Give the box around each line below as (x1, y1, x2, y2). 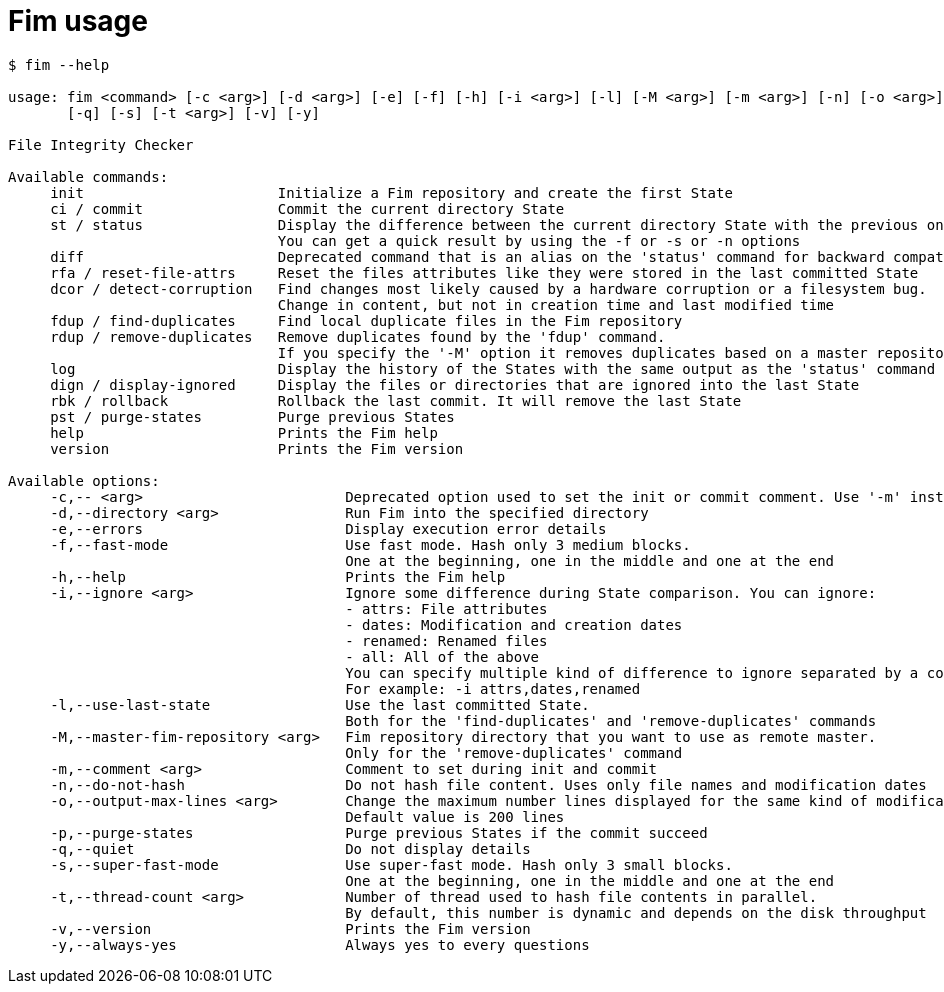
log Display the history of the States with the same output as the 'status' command (50, 360, 936, 377)
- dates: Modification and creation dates (345, 616, 683, 633)
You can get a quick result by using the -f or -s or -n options (277, 232, 801, 249)
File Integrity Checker (8, 136, 194, 153)
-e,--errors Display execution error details (50, 520, 607, 537)
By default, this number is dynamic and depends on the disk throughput (345, 904, 927, 921)
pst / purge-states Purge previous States (50, 408, 455, 425)
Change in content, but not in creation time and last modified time (277, 296, 835, 313)
